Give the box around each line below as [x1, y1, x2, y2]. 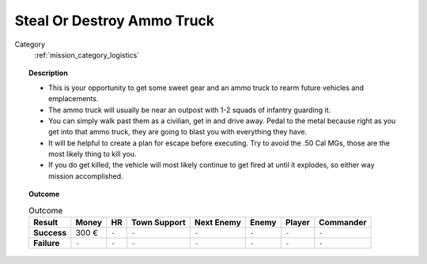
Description [28, 68, 69, 78]
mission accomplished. [48, 171, 123, 181]
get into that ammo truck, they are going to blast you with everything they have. [48, 127, 308, 137]
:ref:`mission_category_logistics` [34, 50, 140, 59]
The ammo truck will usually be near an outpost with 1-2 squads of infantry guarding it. [48, 105, 331, 115]
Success [32, 228, 67, 238]
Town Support [130, 217, 186, 228]
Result [32, 217, 59, 228]
